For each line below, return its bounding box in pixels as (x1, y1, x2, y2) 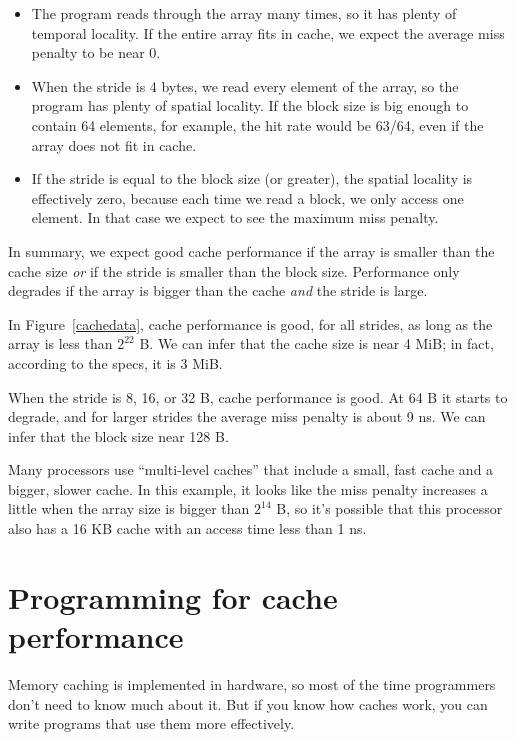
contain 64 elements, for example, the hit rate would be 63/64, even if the (31, 114, 484, 135)
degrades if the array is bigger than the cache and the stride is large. (8, 280, 428, 301)
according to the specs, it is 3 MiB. (8, 352, 223, 373)
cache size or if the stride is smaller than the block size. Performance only (8, 260, 460, 281)
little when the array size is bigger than (8, 498, 250, 519)
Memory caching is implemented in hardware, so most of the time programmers (8, 673, 496, 694)
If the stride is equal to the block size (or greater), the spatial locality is (31, 168, 473, 189)
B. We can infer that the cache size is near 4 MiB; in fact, (139, 333, 494, 354)
